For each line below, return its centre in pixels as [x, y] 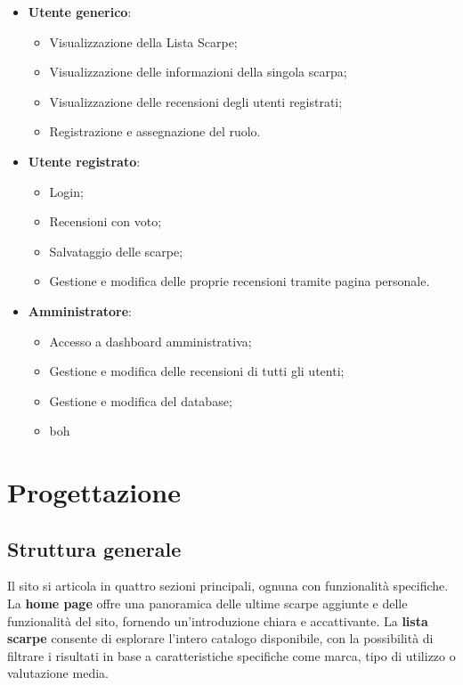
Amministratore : [80, 310]
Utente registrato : [84, 161]
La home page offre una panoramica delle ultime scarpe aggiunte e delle [207, 603]
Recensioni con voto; [106, 221]
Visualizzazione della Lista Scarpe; [143, 41]
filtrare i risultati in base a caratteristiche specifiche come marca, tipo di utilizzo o [231, 655]
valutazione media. [58, 673]
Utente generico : [80, 12]
